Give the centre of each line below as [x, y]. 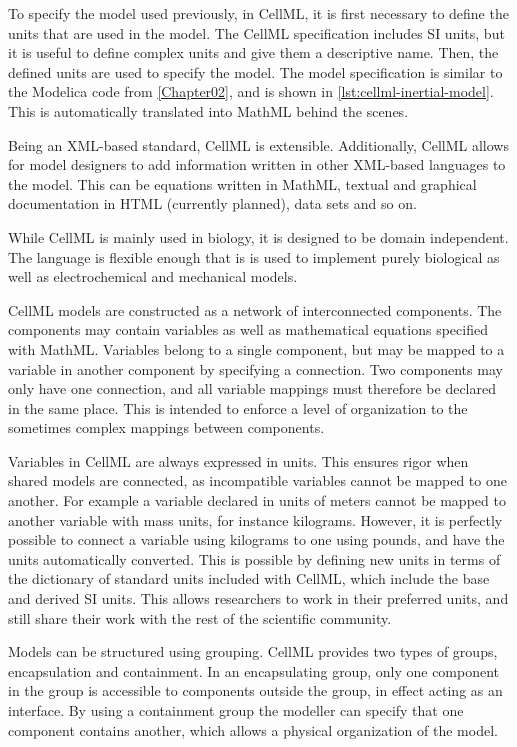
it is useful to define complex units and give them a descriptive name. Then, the [253, 52]
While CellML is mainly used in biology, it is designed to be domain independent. [258, 236]
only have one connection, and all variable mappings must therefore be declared [252, 388]
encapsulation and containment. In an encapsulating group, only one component [254, 670]
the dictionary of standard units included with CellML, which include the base [249, 578]
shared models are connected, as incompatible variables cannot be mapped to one [257, 480]
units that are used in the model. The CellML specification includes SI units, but [256, 32]
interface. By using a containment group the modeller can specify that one [236, 710]
